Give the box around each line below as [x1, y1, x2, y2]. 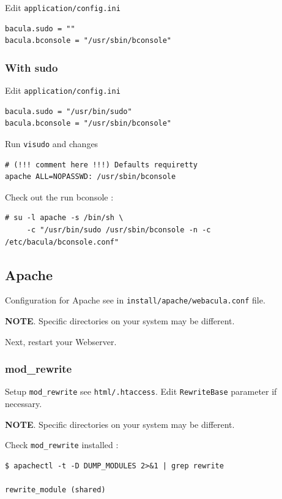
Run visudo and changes [5, 137, 98, 150]
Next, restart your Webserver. [5, 335, 117, 348]
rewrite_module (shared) [5, 486, 106, 495]
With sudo [5, 59, 58, 75]
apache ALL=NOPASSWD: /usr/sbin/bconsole [5, 172, 176, 181]
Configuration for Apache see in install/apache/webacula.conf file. [5, 294, 265, 307]
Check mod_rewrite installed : [5, 438, 119, 451]
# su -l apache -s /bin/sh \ [5, 213, 124, 223]
